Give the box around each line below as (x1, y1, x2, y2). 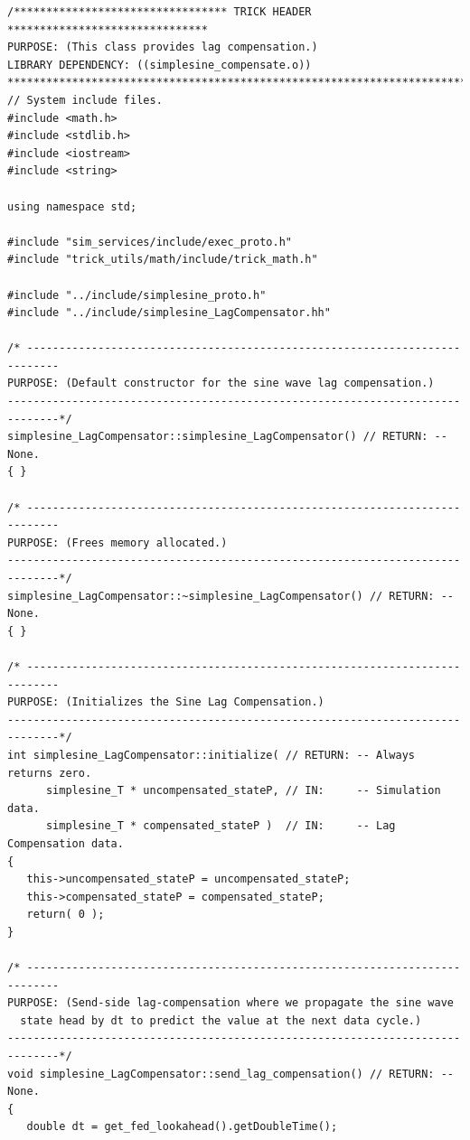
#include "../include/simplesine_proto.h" (7, 288, 267, 302)
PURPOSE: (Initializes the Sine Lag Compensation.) (7, 696, 324, 709)
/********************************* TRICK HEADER (7, 5, 312, 18)
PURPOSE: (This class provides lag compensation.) (7, 41, 318, 54)
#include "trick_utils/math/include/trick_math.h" (7, 253, 318, 266)
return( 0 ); (26, 908, 105, 921)
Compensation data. (7, 836, 124, 850)
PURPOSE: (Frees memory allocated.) (7, 536, 228, 549)
